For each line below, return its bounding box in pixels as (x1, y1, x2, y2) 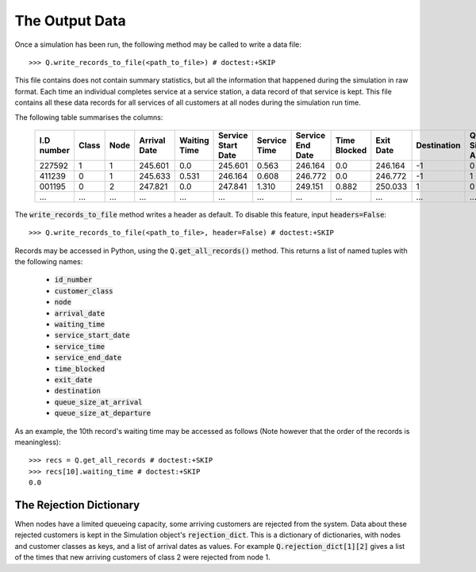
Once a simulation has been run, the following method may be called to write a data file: (14, 40, 301, 49)
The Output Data (14, 12, 126, 29)
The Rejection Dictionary (14, 498, 140, 512)
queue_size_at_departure (54, 409, 151, 418)
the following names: (14, 257, 83, 267)
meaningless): (14, 437, 61, 447)
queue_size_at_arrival (54, 397, 143, 406)
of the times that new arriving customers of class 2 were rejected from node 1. (14, 552, 271, 562)
